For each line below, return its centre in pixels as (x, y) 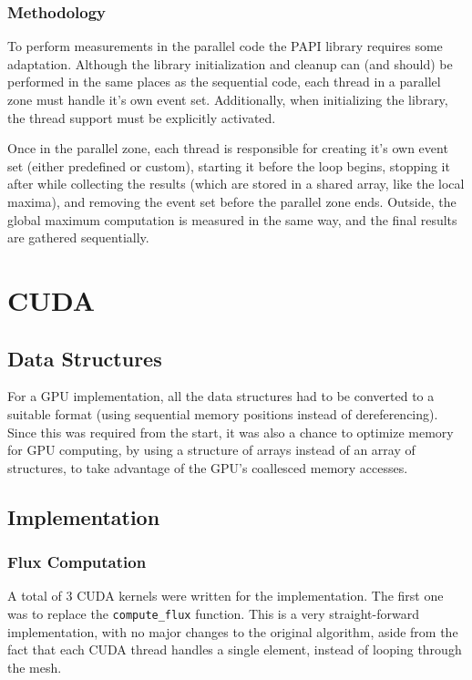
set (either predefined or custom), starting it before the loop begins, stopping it (229, 165)
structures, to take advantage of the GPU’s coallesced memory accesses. (208, 467)
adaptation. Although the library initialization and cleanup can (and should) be (230, 63)
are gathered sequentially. (78, 237)
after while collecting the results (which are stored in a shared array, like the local (236, 184)
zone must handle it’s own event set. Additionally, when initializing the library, (228, 99)
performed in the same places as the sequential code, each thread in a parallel (224, 82)
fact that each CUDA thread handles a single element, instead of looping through (235, 649)
